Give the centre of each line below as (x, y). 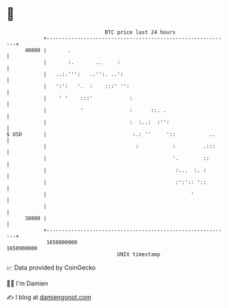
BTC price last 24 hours (140, 32)
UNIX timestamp (139, 254)
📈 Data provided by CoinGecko (51, 268)
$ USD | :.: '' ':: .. (111, 134)
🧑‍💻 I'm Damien (27, 283)
